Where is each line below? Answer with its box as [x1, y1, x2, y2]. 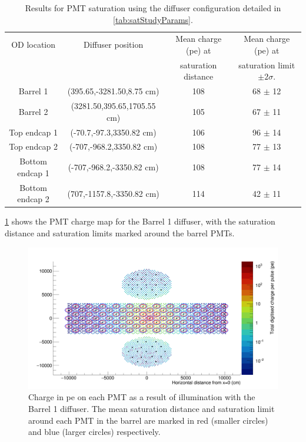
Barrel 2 [18, 105, 48, 117]
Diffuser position [84, 38, 144, 51]
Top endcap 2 [9, 140, 58, 153]
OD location [11, 38, 56, 51]
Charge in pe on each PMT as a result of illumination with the [28, 391, 255, 403]
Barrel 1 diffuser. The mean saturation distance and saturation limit [28, 402, 275, 414]
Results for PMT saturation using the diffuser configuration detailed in [25, 2, 281, 14]
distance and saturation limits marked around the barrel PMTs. [5, 227, 235, 239]
